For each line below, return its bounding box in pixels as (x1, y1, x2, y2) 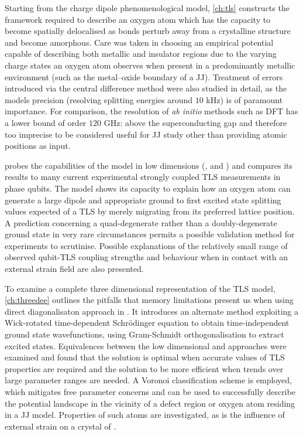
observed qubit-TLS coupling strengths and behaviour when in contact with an (5, 251, 288, 263)
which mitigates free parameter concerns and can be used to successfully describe (5, 386, 295, 397)
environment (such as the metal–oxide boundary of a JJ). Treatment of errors (5, 70, 283, 83)
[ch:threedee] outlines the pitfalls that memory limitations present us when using (5, 294, 294, 306)
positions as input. (5, 139, 71, 152)
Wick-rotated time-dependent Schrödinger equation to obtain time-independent (5, 316, 290, 329)
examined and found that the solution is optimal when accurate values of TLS (5, 351, 285, 363)
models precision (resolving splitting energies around (5, 93, 193, 105)
